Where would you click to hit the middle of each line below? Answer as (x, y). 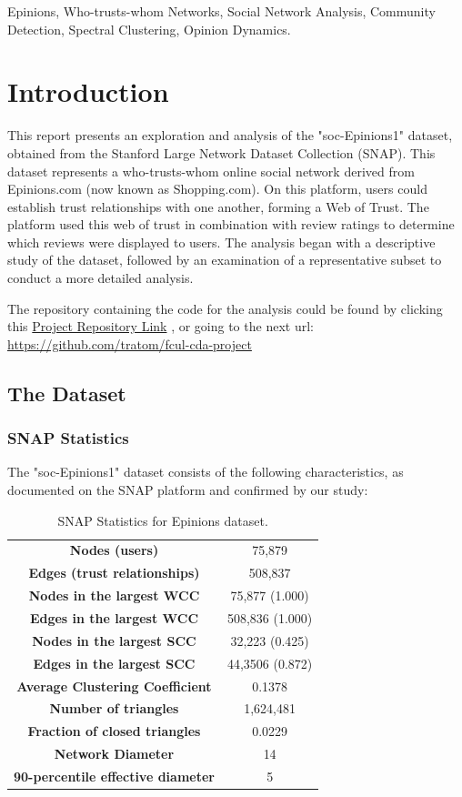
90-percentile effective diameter (114, 776)
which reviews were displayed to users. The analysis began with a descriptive (221, 242)
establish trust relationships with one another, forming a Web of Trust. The (218, 206)
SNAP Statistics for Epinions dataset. (163, 520)
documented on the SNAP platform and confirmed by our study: (188, 490)
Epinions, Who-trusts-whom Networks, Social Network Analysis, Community (221, 11)
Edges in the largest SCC (114, 663)
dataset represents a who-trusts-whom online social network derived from (211, 171)
